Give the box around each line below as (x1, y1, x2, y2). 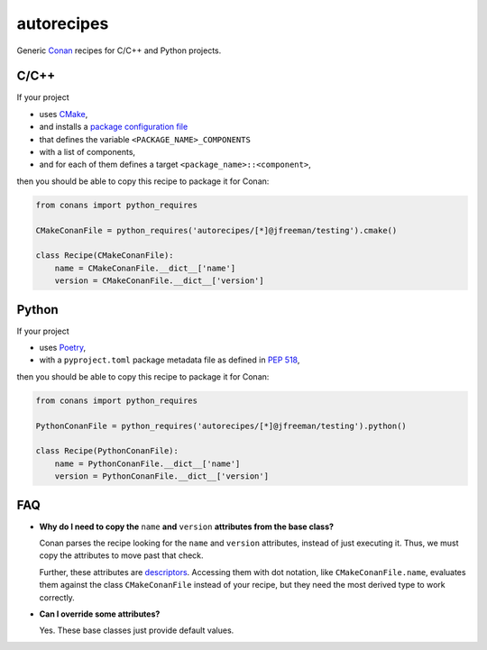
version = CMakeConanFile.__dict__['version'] (54, 276, 265, 286)
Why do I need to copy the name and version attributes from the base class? (39, 521, 334, 532)
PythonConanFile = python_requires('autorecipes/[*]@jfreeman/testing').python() (35, 420, 408, 431)
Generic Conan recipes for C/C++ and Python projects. (16, 45, 222, 56)
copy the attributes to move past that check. (39, 550, 204, 561)
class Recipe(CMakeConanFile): (35, 251, 175, 261)
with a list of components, (39, 147, 135, 158)
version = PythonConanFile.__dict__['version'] (54, 471, 270, 481)
